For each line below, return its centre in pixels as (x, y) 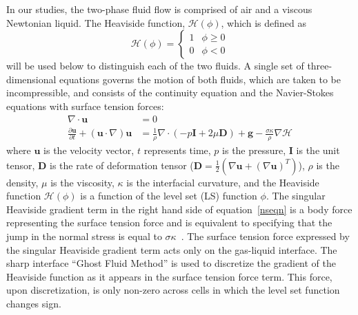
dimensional (31, 79)
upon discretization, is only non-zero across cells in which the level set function (173, 290)
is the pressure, (254, 150)
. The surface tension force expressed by (265, 236)
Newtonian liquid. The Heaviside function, (96, 22)
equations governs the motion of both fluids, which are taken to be (200, 79)
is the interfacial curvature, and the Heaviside (223, 182)
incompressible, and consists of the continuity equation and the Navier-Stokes (170, 93)
